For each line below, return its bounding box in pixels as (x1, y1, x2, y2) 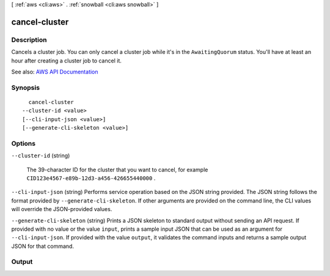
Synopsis (11, 83, 40, 92)
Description (11, 35, 47, 44)
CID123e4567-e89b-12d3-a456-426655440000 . (26, 174, 156, 182)
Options (11, 139, 36, 147)
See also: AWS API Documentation (11, 68, 98, 75)
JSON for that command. (11, 242, 75, 250)
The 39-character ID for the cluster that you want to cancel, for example (26, 166, 208, 173)
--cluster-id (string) (11, 152, 70, 159)
